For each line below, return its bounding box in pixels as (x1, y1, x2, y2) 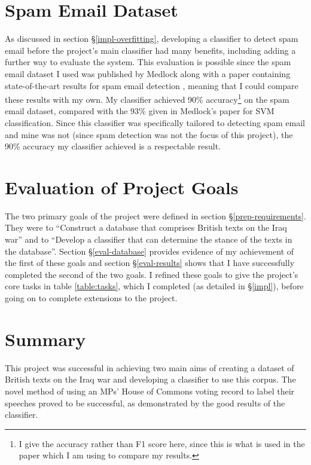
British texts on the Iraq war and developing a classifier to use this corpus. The (5, 373, 296, 386)
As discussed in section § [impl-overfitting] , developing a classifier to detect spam (5, 32, 298, 45)
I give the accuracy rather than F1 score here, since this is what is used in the (19, 437, 305, 449)
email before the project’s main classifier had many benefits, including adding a (5, 44, 296, 56)
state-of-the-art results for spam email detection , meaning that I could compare (5, 79, 298, 91)
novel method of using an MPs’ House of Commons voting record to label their (5, 384, 295, 397)
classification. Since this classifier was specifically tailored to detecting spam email (5, 116, 305, 129)
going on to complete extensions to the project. (5, 292, 178, 304)
